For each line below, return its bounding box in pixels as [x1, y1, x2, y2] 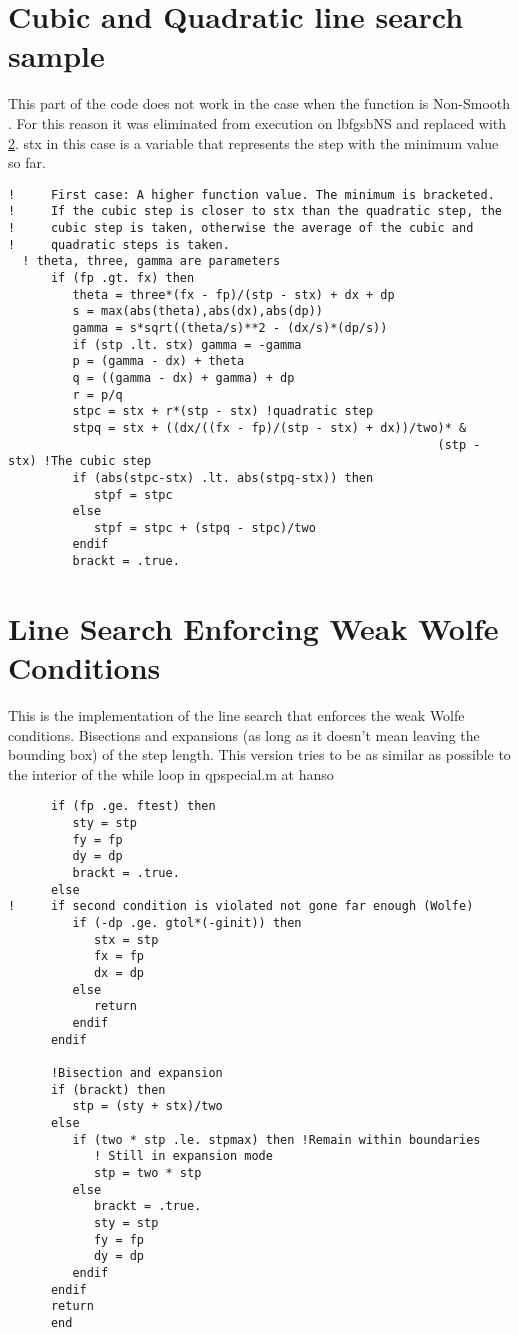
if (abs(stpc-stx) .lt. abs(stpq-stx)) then [72, 470, 374, 485]
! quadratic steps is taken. [8, 237, 230, 252]
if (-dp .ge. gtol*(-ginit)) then [72, 916, 302, 931]
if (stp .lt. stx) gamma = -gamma [72, 337, 302, 352]
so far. [8, 152, 46, 173]
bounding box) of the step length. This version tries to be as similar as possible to [8, 744, 511, 765]
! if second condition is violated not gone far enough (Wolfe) [8, 899, 474, 914]
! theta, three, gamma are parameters [22, 254, 281, 269]
